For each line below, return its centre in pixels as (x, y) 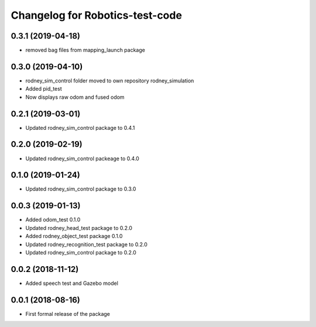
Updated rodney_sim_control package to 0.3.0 (81, 189)
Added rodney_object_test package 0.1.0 (74, 236)
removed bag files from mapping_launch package (85, 50)
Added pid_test (44, 89)
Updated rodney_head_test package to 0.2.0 (79, 228)
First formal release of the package (68, 314)
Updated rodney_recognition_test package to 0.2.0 (86, 244)
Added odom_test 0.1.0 (53, 220)
